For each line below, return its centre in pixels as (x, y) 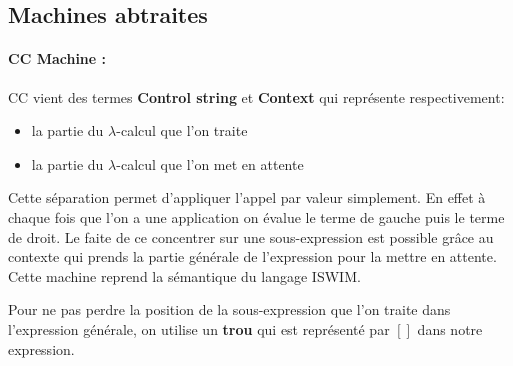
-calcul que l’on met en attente (210, 163)
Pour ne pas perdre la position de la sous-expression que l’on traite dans (229, 309)
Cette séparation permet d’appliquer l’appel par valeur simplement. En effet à (247, 197)
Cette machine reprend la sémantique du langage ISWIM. (184, 275)
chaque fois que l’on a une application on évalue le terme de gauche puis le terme (256, 216)
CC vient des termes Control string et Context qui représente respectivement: (256, 96)
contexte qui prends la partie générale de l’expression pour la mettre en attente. (252, 256)
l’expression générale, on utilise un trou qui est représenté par (199, 328)
